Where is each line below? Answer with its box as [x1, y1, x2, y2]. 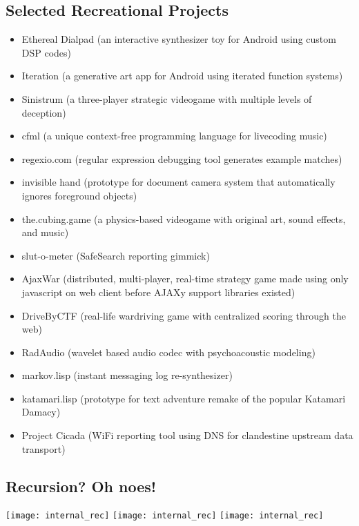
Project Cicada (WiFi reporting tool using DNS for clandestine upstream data [21, 428, 353, 442]
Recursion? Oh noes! [6, 475, 157, 496]
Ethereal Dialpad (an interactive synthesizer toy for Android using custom [21, 32, 336, 46]
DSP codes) [21, 45, 72, 59]
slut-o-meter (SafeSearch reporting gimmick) [21, 248, 210, 262]
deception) [21, 105, 66, 119]
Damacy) [21, 405, 61, 419]
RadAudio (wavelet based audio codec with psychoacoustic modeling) [21, 344, 316, 359]
